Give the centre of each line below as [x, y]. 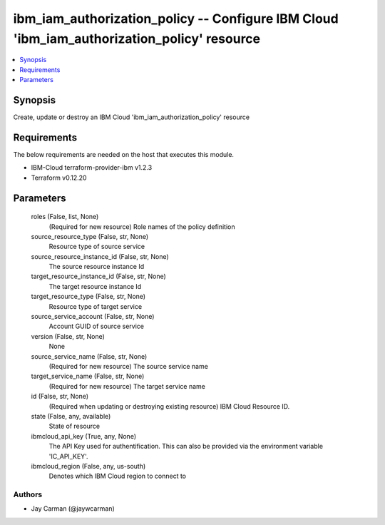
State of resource [75, 426]
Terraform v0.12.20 [59, 178]
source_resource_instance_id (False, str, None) [100, 256]
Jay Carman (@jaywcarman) [73, 509]
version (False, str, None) [68, 336]
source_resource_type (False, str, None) [90, 236]
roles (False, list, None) [65, 217]
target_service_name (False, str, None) [88, 376]
